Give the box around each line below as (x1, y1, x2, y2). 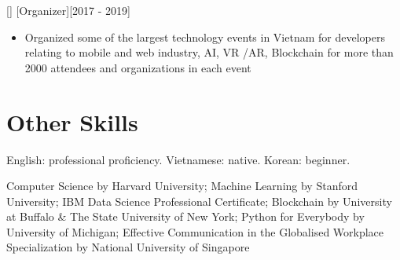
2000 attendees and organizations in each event (24, 59, 251, 75)
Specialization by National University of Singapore (6, 239, 250, 255)
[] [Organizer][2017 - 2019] (6, 2, 130, 18)
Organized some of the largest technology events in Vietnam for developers (24, 28, 385, 45)
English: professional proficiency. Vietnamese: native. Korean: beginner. (6, 151, 350, 167)
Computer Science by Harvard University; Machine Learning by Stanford (6, 178, 358, 194)
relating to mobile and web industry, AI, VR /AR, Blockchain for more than (24, 44, 394, 60)
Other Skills (6, 105, 138, 137)
